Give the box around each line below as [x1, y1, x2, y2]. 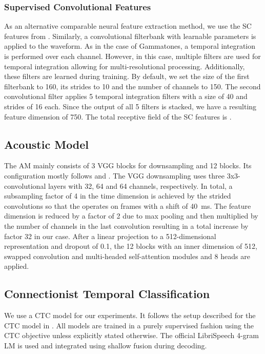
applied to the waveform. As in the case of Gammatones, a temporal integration [4, 41, 256, 51]
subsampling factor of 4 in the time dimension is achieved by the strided [4, 190, 231, 201]
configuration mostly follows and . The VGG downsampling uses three [4, 170, 225, 181]
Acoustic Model [4, 136, 89, 152]
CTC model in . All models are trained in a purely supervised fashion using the [4, 320, 254, 330]
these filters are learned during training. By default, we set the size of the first [4, 71, 250, 82]
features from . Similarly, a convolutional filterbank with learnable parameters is [4, 30, 256, 41]
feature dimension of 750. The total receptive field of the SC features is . [4, 111, 232, 122]
